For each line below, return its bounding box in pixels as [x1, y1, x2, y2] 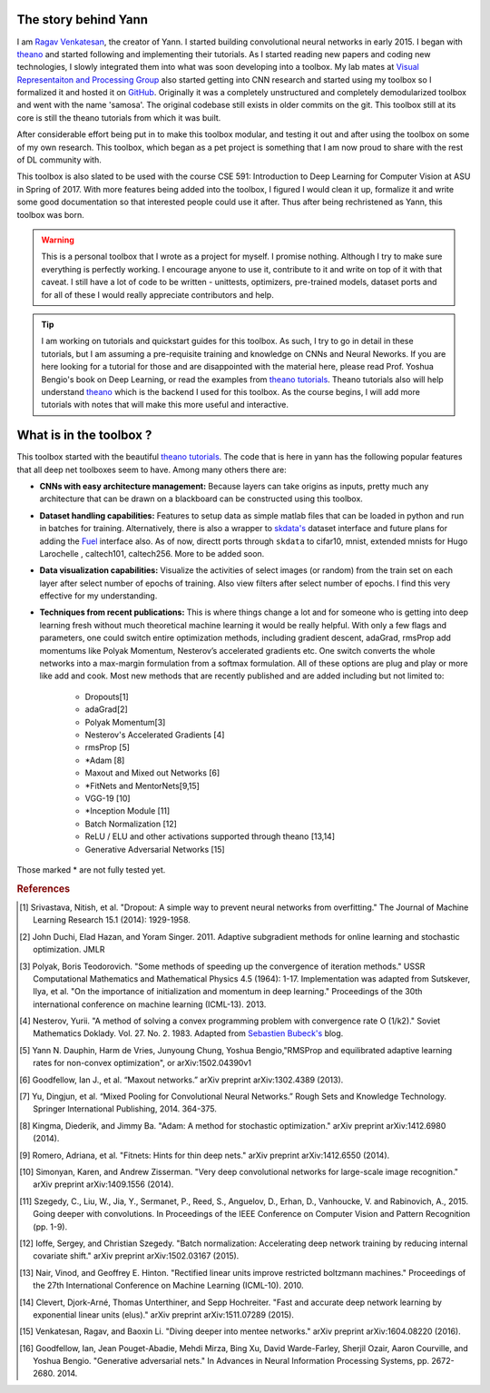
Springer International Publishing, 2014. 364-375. [33, 1103, 218, 1114]
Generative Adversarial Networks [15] [84, 844, 226, 855]
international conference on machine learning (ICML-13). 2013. [33, 999, 267, 1010]
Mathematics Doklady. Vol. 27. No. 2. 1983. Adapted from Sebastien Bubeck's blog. [33, 1028, 344, 1039]
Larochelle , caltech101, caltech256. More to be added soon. [39, 548, 265, 558]
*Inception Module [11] [84, 805, 171, 816]
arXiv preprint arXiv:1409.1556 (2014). [33, 1179, 174, 1190]
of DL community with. [16, 154, 102, 165]
